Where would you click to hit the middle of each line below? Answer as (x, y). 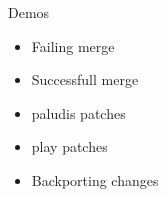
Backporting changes (95, 179)
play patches (69, 146)
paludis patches (78, 112)
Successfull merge (85, 79)
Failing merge (73, 45)
